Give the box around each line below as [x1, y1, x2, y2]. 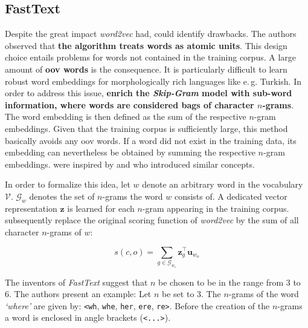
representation [5, 202, 57, 214]
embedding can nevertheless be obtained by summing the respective [5, 146, 255, 159]
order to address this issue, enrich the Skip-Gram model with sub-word [5, 87, 292, 99]
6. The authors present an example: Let [5, 287, 152, 300]
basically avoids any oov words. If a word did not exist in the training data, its [5, 134, 297, 146]
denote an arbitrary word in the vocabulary [142, 178, 303, 191]
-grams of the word [228, 287, 299, 300]
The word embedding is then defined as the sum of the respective [5, 110, 246, 123]
